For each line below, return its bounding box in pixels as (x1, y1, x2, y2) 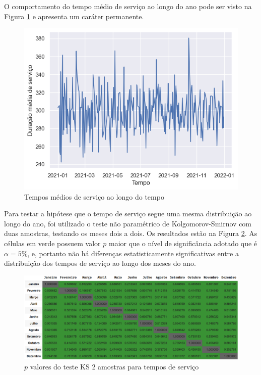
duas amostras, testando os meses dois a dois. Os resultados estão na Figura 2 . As (4, 228, 257, 239)
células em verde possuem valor (4, 238, 101, 249)
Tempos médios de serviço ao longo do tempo (24, 191, 164, 202)
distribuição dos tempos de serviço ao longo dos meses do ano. (4, 258, 196, 268)
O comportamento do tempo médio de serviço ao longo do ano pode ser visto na (4, 1, 252, 11)
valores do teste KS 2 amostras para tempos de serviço (30, 361, 199, 371)
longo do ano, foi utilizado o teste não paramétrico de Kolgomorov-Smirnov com (4, 218, 252, 228)
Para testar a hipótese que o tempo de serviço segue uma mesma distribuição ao (4, 208, 252, 219)
